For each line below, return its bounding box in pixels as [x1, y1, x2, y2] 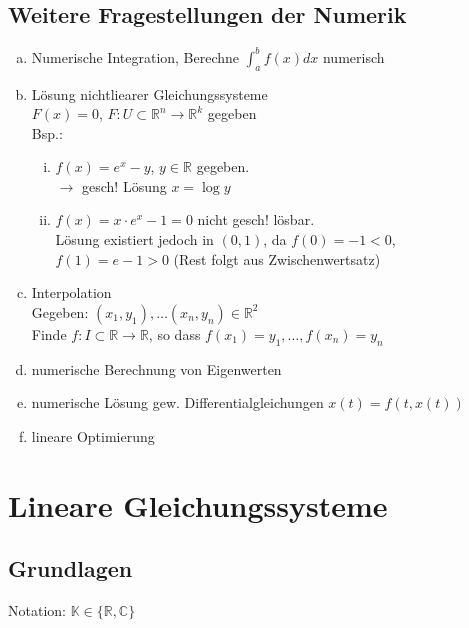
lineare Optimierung [31, 425, 155, 446]
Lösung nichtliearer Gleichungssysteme [31, 83, 268, 104]
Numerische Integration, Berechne [31, 46, 240, 67]
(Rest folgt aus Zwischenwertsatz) [173, 248, 381, 269]
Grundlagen [8, 553, 133, 584]
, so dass [148, 323, 201, 344]
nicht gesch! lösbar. [197, 209, 315, 230]
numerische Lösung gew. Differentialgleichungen [31, 392, 324, 413]
